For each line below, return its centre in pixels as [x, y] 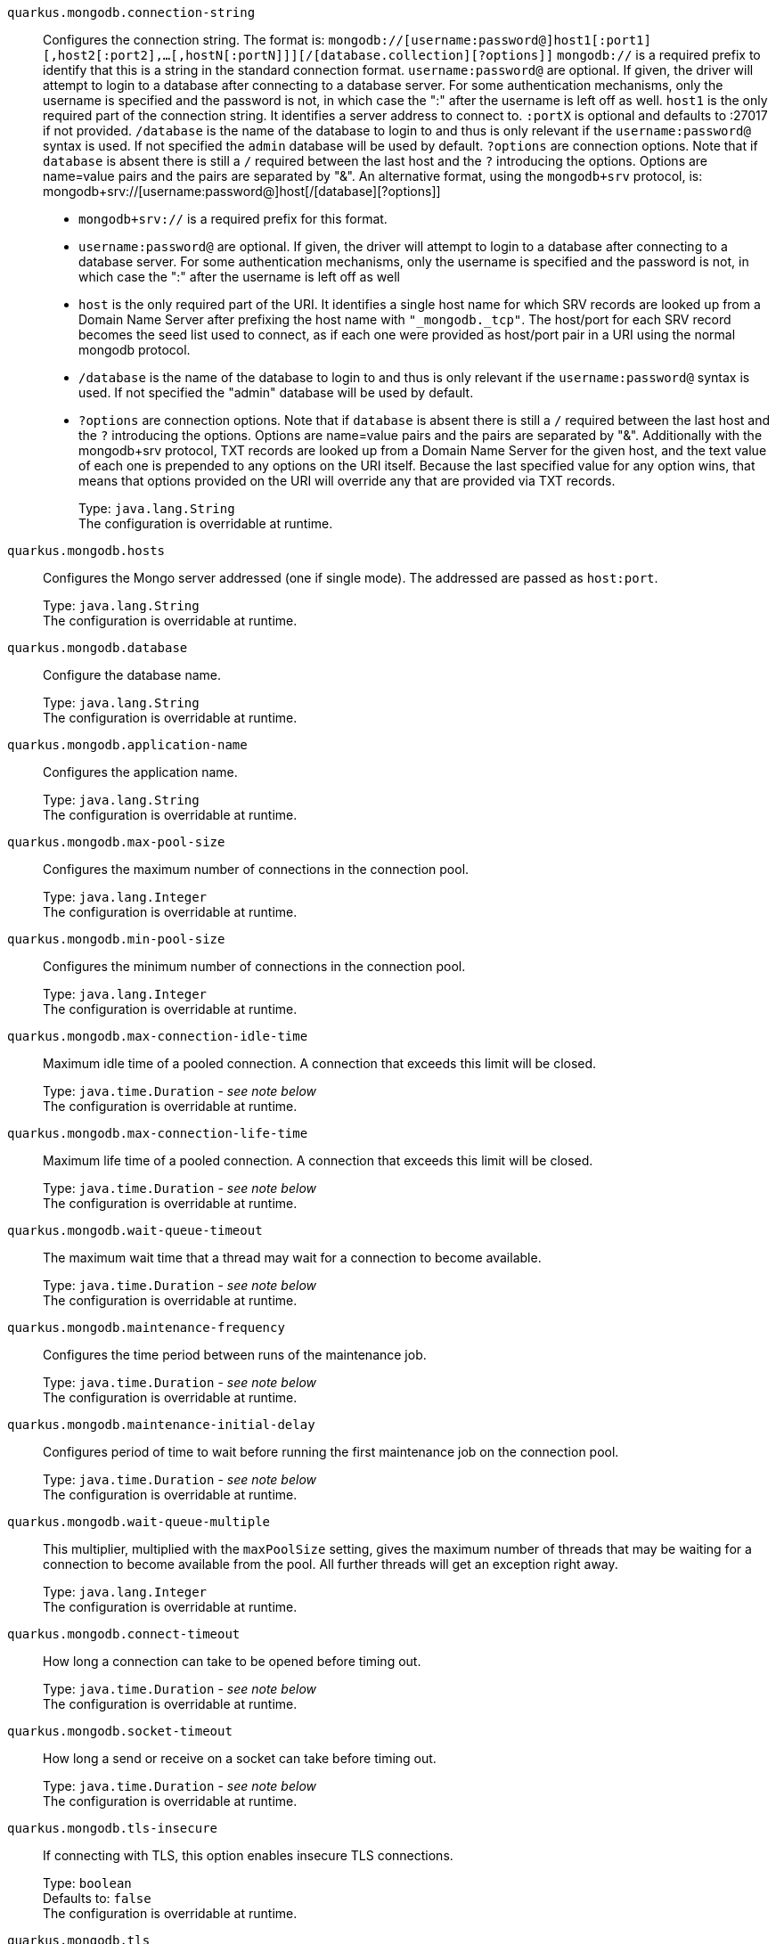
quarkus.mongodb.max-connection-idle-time [158, 1036]
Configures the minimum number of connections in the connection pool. [254, 966]
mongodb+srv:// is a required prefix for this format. [233, 219]
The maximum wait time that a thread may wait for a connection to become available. [292, 1258]
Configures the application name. [140, 772]
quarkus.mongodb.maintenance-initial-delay [161, 1425]
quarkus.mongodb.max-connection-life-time [158, 1133]
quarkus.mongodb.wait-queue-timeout [135, 1230]
